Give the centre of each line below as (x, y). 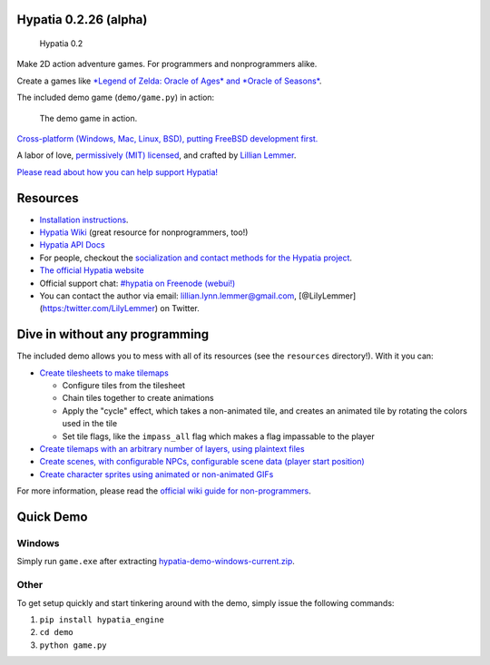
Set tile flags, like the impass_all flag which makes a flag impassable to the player (219, 436)
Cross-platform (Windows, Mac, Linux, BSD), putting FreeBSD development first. (167, 138)
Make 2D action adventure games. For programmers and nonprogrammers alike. (167, 64)
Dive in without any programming (113, 334)
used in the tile (90, 424)
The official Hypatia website (92, 270)
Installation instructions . (84, 220)
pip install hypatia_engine (102, 620)
